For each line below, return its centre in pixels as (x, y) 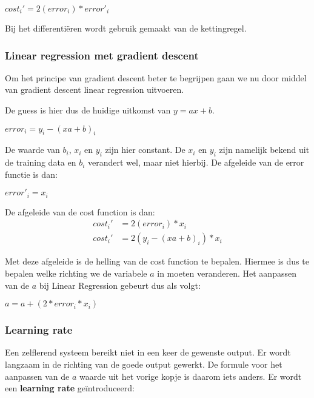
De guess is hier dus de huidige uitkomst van (88, 110)
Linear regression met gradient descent (102, 55)
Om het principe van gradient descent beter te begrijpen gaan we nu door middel (156, 77)
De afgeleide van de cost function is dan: (80, 211)
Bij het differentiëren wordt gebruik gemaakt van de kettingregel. (126, 28)
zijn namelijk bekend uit (264, 150)
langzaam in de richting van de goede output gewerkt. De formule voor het (144, 364)
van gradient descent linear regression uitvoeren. (95, 89)
